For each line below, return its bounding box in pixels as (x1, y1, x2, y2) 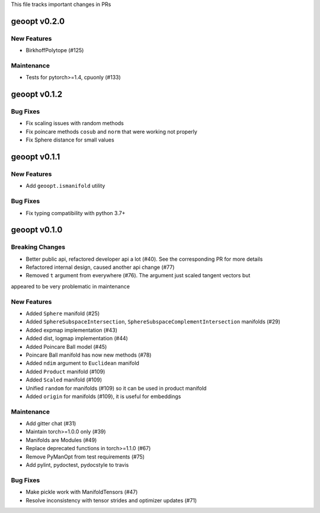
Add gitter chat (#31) (25, 420, 76, 427)
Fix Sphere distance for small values (25, 136, 115, 143)
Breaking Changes (11, 243, 66, 251)
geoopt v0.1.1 (11, 152, 60, 162)
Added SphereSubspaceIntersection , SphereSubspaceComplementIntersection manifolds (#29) (25, 318, 281, 325)
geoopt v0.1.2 (11, 89, 62, 100)
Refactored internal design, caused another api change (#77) (25, 264, 175, 271)
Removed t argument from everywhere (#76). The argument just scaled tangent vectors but (25, 272, 251, 279)
